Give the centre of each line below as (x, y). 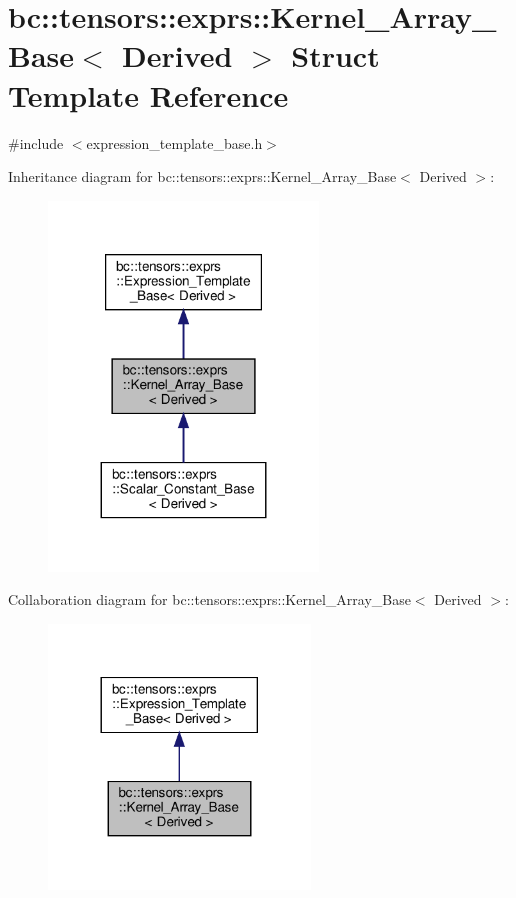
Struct (335, 55)
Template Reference (148, 94)
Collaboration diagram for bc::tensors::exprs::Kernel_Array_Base (209, 599)
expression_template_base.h (174, 142)
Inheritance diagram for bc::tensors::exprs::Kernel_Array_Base (202, 176)
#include (36, 142)
